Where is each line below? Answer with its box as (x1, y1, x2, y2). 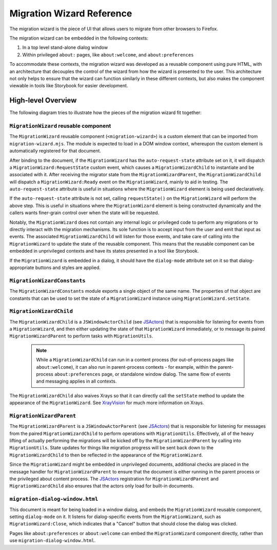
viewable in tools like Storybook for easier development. (9, 83, 128, 89)
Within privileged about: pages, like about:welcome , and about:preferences (22, 51, 194, 58)
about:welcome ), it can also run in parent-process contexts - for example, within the (36, 364, 217, 370)
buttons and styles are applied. (35, 264, 101, 271)
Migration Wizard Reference (9, 8, 132, 19)
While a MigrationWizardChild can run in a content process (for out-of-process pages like (36, 357, 234, 363)
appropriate (9, 264, 34, 271)
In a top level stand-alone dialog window (22, 44, 108, 51)
